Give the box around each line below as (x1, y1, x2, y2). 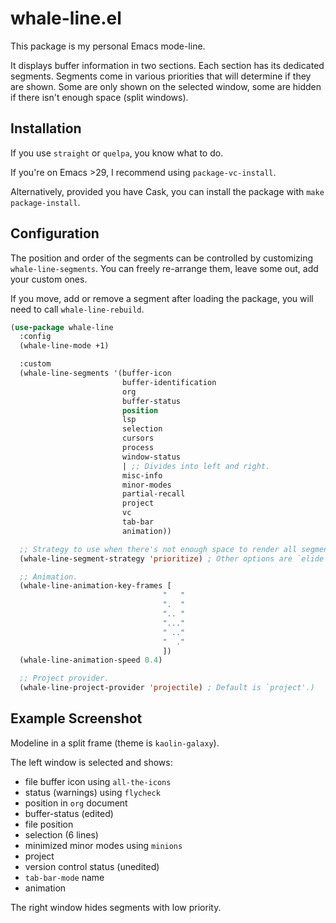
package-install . (10, 196, 81, 208)
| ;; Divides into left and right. (121, 461, 271, 471)
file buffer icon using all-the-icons (24, 775, 172, 787)
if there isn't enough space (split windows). (10, 91, 189, 103)
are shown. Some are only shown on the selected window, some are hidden (10, 80, 322, 92)
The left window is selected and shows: (10, 756, 173, 768)
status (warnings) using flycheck (24, 786, 161, 798)
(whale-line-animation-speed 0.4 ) (19, 655, 163, 666)
